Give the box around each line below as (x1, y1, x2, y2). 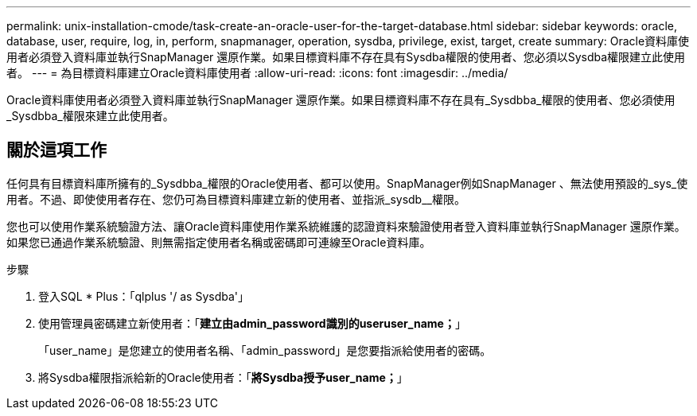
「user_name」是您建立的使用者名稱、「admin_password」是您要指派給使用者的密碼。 (38, 343, 492, 357)
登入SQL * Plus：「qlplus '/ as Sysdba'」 (38, 289, 249, 303)
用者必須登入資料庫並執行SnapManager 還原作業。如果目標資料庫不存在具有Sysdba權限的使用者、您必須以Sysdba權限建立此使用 (6, 50, 686, 64)
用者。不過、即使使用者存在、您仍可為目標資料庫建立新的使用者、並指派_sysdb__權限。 (6, 192, 465, 206)
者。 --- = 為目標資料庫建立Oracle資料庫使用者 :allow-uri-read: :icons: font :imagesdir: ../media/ (6, 66, 508, 80)
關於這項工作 (6, 140, 107, 161)
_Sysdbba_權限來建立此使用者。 (6, 109, 174, 122)
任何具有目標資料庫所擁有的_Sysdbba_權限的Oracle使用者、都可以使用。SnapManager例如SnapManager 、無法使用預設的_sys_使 (6, 176, 688, 190)
